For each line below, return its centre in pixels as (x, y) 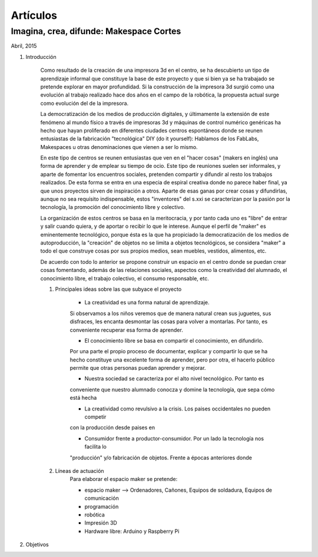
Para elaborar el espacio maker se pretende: (124, 479)
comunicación (102, 498)
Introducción (41, 57)
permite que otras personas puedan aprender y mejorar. (138, 368)
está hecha (83, 398)
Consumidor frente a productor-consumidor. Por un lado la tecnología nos (174, 438)
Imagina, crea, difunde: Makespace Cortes (96, 31)
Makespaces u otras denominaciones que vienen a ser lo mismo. (119, 147)
